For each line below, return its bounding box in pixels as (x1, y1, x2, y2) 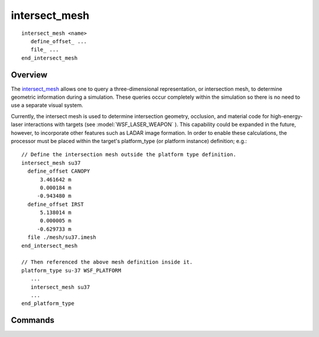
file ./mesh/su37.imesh (27, 234, 97, 241)
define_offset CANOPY (27, 168, 90, 174)
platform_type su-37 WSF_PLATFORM (21, 267, 121, 274)
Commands (11, 315, 55, 325)
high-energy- (270, 112, 303, 119)
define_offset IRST (27, 201, 84, 208)
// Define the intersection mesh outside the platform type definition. (21, 151, 236, 158)
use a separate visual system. (11, 102, 84, 109)
